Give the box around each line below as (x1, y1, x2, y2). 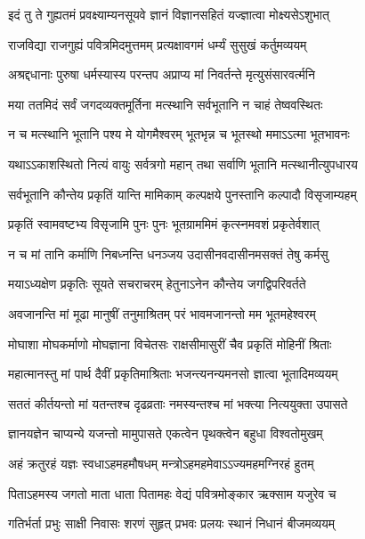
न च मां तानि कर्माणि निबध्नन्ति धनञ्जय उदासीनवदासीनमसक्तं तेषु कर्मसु (8, 244, 328, 263)
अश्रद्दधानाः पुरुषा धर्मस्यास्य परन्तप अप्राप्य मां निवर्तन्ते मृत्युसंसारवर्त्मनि (8, 65, 315, 84)
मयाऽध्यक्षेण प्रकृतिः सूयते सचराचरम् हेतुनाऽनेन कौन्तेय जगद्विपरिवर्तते (8, 274, 306, 293)
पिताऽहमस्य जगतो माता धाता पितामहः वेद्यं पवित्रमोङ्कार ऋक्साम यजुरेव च (8, 484, 337, 502)
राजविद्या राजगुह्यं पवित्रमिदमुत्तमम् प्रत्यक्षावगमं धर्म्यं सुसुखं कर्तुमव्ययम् (8, 35, 307, 53)
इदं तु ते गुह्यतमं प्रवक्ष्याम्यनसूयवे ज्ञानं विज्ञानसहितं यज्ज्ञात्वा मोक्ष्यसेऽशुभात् (8, 5, 329, 23)
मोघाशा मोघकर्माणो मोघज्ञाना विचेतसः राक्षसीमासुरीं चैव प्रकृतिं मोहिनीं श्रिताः (8, 334, 332, 353)
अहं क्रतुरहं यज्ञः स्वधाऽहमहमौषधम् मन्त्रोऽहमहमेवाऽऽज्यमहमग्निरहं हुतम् (8, 453, 314, 472)
